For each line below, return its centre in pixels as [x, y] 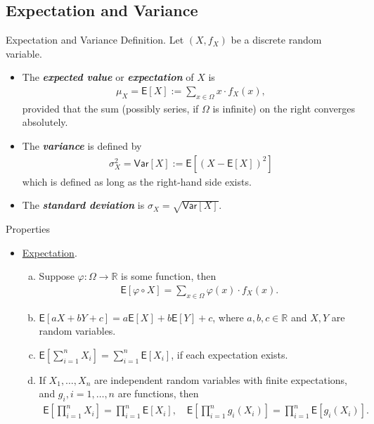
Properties [28, 228]
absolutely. [45, 122]
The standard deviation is [83, 205]
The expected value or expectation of [108, 77]
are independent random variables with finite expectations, [221, 379]
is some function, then [169, 276]
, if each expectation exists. [230, 354]
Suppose [57, 276]
